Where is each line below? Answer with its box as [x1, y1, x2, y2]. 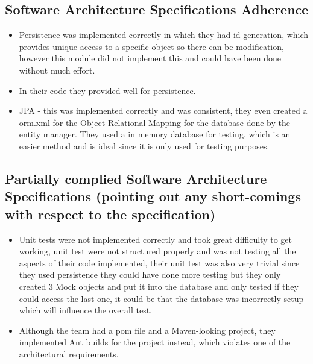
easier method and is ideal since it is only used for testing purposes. [19, 139, 270, 152]
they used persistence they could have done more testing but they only [19, 268, 281, 281]
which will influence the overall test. [19, 304, 153, 316]
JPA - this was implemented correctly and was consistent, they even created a [19, 104, 308, 117]
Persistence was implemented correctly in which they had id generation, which [19, 28, 309, 41]
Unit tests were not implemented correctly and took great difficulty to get [19, 233, 292, 245]
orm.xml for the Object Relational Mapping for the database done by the [19, 116, 290, 128]
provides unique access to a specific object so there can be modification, [19, 40, 284, 52]
